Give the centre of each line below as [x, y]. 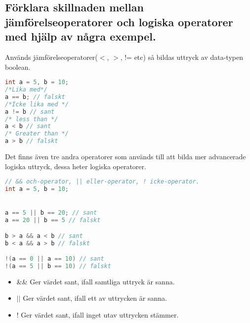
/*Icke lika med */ [37, 104]
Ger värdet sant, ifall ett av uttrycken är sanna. [95, 298]
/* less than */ [32, 119]
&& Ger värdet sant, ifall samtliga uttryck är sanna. [96, 281]
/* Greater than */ [37, 134]
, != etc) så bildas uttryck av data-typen [182, 57]
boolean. [18, 67]
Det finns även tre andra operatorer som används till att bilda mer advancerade [125, 157]
